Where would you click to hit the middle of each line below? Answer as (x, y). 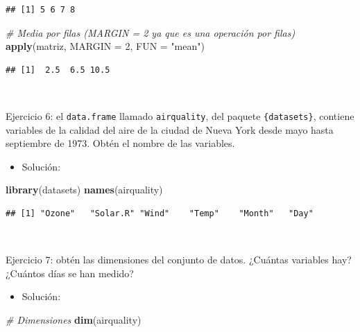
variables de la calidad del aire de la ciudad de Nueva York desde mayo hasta (170, 129)
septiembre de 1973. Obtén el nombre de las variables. (120, 143)
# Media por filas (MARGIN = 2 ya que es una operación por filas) (151, 32)
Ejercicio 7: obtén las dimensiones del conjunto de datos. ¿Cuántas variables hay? (179, 260)
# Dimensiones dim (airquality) (74, 319)
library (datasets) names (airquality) (84, 190)
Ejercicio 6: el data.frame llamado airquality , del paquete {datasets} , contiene (180, 115)
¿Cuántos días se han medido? (70, 273)
